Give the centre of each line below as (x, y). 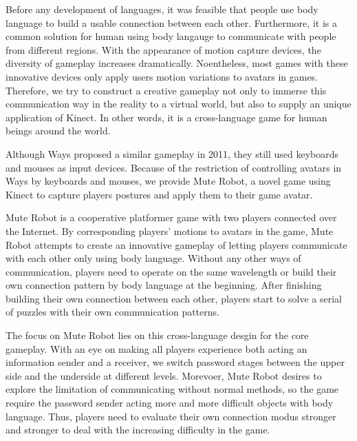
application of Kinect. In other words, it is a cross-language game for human (166, 117)
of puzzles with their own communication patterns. (112, 312)
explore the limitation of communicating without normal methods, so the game (172, 389)
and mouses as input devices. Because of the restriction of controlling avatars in (174, 167)
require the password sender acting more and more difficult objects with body (170, 403)
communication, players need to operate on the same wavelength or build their (171, 271)
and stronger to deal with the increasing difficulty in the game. (138, 430)
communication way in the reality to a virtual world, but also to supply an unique (178, 104)
